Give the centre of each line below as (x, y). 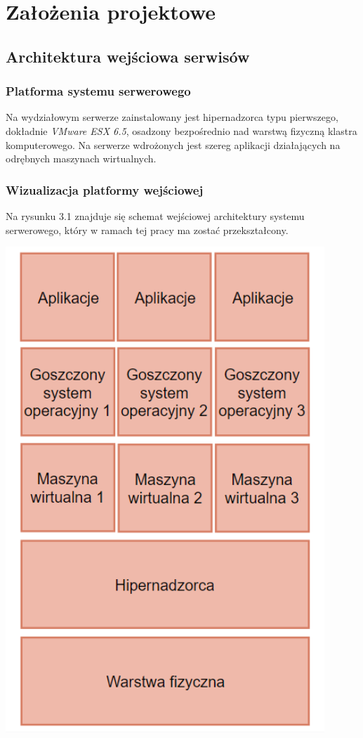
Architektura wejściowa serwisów (128, 56)
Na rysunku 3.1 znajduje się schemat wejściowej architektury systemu (155, 215)
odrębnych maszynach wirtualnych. (81, 158)
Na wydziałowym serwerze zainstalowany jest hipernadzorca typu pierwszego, (172, 117)
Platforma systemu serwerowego (98, 91)
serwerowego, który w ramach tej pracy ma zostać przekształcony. (147, 229)
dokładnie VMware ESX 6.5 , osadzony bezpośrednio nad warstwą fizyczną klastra (181, 130)
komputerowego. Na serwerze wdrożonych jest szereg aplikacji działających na (173, 144)
